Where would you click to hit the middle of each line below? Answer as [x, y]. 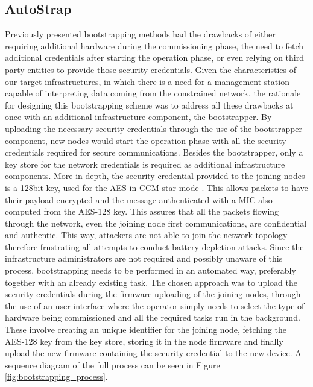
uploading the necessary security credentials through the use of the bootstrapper [154, 128]
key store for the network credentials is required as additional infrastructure [145, 164]
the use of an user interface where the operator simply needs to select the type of [155, 305]
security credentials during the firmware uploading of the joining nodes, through [153, 294]
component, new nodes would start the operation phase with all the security [146, 140]
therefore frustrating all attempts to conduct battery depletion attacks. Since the [154, 246]
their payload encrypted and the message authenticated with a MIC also [139, 199]
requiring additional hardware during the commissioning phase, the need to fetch [154, 46]
